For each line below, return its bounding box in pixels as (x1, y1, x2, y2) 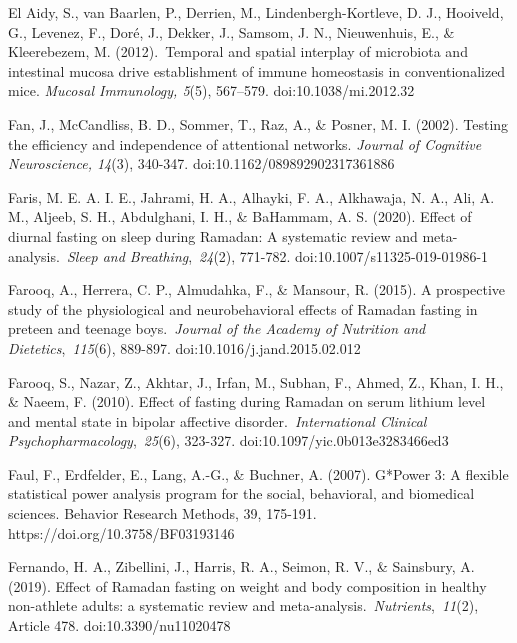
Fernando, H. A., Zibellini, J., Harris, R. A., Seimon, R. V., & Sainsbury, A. (8, 556, 475, 577)
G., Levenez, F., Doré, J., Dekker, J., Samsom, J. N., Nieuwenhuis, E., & (8, 21, 455, 42)
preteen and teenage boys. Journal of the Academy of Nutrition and (8, 318, 426, 339)
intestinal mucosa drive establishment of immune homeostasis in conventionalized (8, 60, 506, 81)
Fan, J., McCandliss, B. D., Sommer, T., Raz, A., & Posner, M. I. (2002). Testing (8, 113, 509, 134)
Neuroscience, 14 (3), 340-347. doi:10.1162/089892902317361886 (8, 153, 395, 174)
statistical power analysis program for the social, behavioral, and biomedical (8, 483, 475, 504)
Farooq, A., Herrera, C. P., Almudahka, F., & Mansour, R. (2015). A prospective (8, 279, 506, 300)
